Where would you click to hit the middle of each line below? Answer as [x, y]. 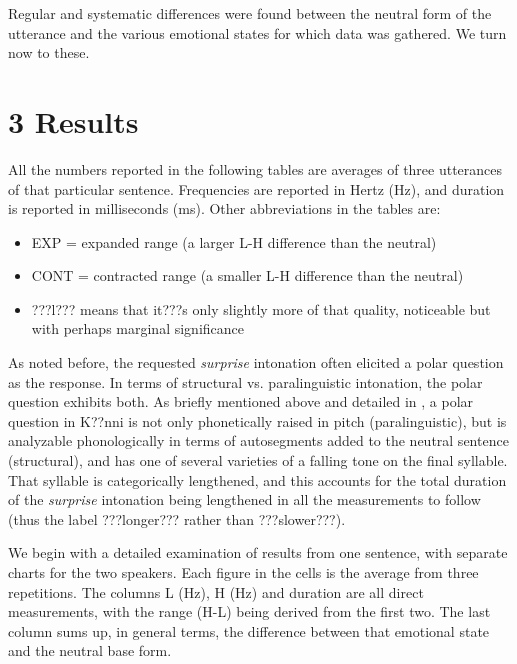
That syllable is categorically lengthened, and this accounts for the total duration [257, 479]
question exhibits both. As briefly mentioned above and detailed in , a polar [241, 401]
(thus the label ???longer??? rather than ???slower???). [177, 518]
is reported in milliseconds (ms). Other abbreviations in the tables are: [224, 208]
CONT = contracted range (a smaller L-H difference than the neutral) [247, 275]
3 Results [73, 120]
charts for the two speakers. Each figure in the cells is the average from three [243, 572]
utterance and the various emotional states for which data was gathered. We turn [257, 32]
